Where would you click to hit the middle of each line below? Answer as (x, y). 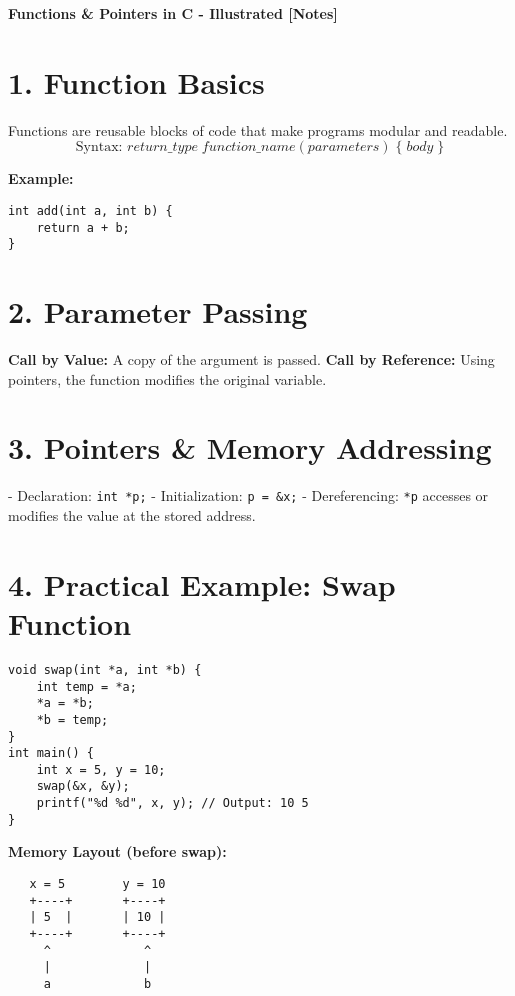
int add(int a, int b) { (90, 210)
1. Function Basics (136, 81)
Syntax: (99, 147)
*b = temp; (72, 719)
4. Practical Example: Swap (202, 583)
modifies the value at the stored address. (132, 514)
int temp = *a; (86, 686)
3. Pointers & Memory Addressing (250, 447)
